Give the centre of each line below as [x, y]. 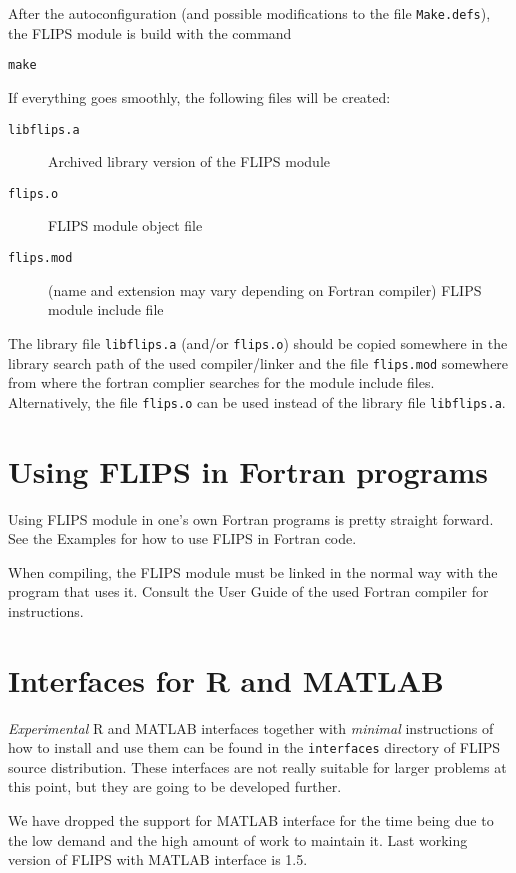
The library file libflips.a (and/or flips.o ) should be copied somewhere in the [258, 342]
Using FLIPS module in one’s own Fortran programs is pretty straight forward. [251, 518]
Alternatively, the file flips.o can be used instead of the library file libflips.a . [257, 401]
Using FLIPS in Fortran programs [248, 470]
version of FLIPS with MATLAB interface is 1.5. [158, 859]
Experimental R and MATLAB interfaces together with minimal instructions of [251, 727]
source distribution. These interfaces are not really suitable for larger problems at [257, 766]
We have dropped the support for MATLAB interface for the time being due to [251, 820]
